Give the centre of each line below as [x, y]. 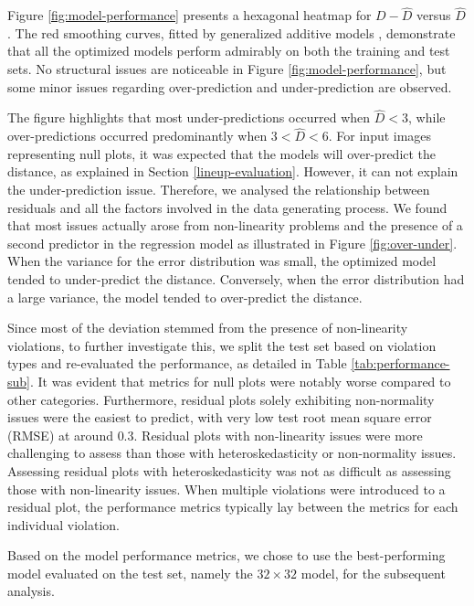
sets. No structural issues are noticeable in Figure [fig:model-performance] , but [227, 69]
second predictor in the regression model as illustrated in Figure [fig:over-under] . [232, 243]
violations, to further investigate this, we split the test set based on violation [222, 345]
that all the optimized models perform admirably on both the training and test [229, 51]
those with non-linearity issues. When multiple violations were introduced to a [226, 489]
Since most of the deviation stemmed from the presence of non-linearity [208, 328]
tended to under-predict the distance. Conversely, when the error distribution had [236, 278]
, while [427, 117]
